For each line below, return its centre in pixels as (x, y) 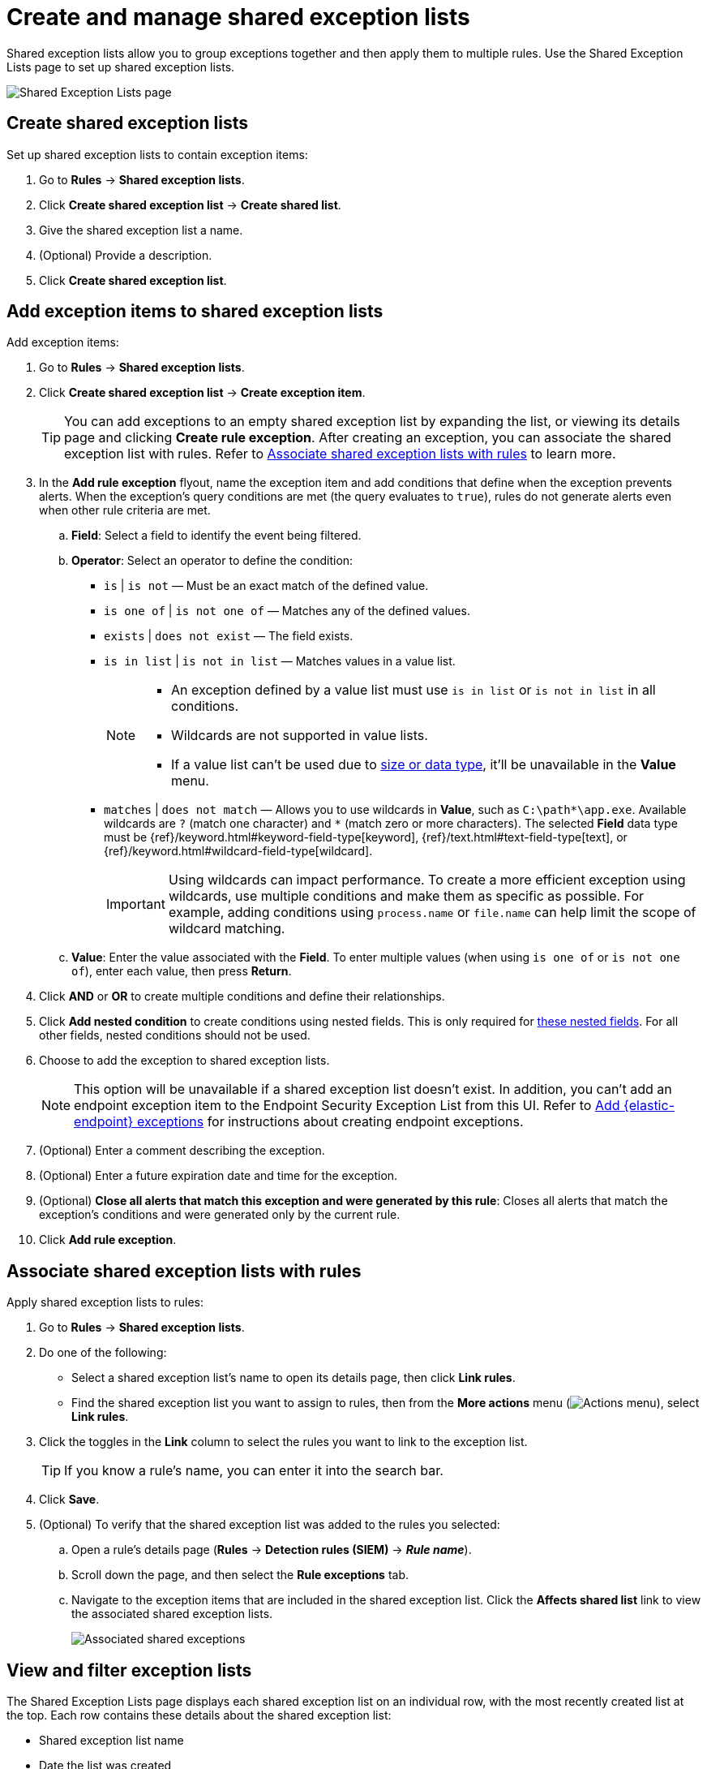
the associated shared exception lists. (172, 1614)
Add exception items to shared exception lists (195, 312)
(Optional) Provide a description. (126, 255)
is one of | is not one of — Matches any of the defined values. (287, 611)
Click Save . (69, 1500)
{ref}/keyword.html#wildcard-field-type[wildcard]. (238, 851)
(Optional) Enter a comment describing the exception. (182, 1151)
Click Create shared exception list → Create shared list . (190, 204)
